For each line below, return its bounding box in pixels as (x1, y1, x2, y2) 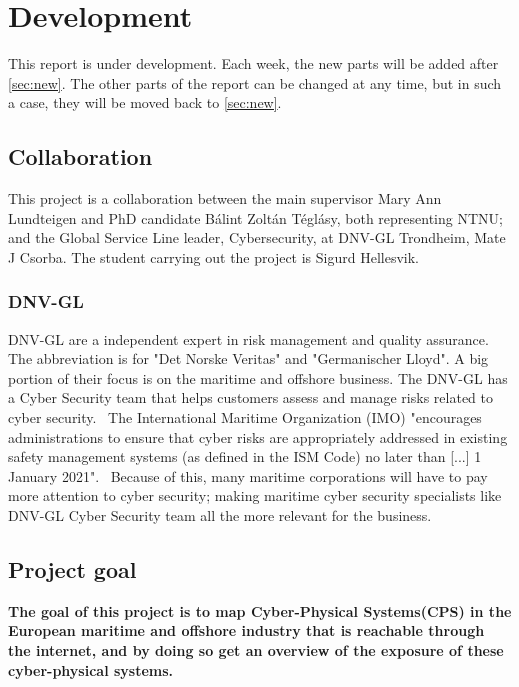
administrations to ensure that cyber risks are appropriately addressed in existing (8, 426, 508, 447)
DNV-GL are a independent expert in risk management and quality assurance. (8, 328, 489, 349)
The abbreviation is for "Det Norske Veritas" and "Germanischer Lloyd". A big (8, 348, 489, 369)
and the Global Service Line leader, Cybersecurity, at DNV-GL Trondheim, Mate (8, 227, 506, 248)
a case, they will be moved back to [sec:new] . (8, 92, 282, 113)
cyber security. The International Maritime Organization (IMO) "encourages (8, 407, 482, 428)
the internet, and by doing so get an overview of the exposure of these (8, 640, 504, 661)
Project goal (8, 554, 137, 585)
